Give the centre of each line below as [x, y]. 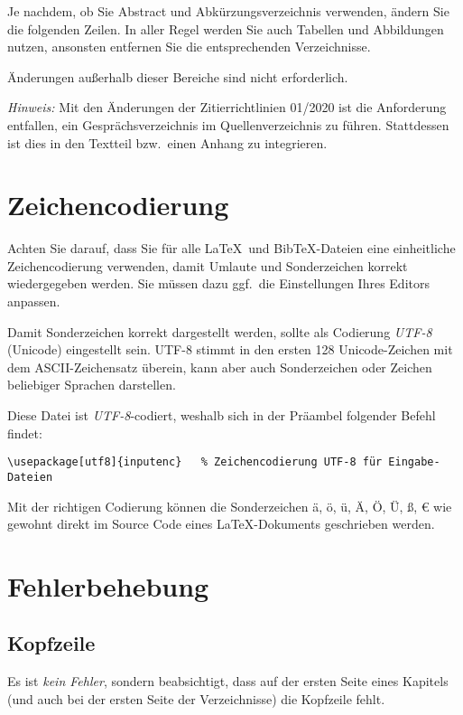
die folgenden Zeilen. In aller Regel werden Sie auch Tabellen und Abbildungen [226, 28]
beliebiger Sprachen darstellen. [92, 385]
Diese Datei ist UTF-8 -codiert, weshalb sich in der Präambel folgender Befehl [222, 415]
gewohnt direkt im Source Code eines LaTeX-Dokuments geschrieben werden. [221, 524]
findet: [25, 433]
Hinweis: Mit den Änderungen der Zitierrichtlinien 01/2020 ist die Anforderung [227, 107]
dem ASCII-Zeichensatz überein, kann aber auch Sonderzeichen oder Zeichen [220, 367]
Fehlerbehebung [108, 585]
